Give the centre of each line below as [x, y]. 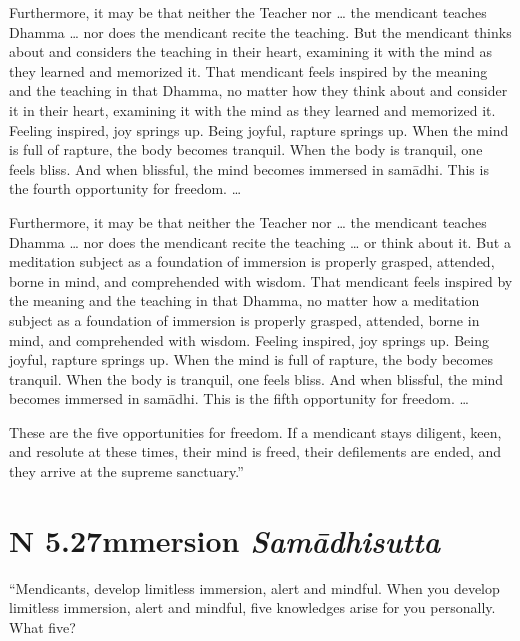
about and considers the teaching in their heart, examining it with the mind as [250, 51]
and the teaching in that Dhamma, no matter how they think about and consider [258, 90]
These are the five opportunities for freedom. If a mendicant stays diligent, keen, [255, 431]
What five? [42, 626]
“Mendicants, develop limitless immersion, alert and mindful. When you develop [254, 587]
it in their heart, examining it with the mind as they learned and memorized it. [252, 109]
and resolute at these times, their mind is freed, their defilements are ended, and [255, 451]
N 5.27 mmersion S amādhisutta [225, 540]
